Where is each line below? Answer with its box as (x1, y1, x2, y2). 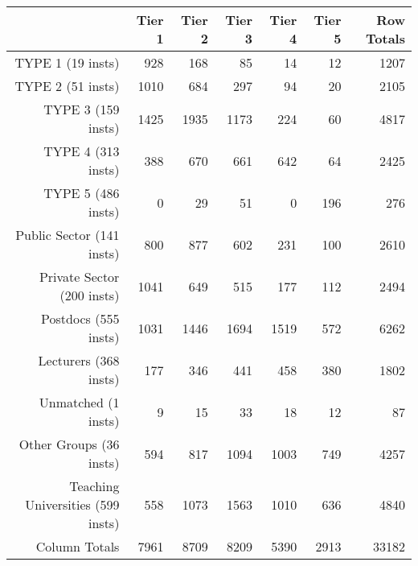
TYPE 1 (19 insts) (14, 53, 120, 72)
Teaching (69, 477, 120, 495)
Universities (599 (25, 495, 120, 514)
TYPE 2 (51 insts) (14, 76, 120, 95)
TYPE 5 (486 (43, 184, 120, 202)
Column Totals (35, 537, 120, 556)
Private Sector (39, 267, 120, 286)
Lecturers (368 (38, 351, 120, 370)
